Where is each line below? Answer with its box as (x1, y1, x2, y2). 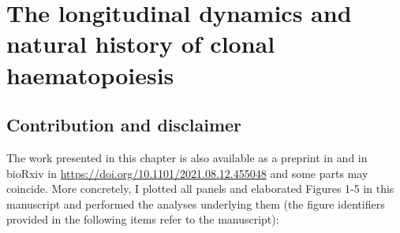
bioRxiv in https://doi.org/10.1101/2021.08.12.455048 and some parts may (6, 165, 368, 181)
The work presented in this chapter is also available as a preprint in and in (6, 149, 368, 165)
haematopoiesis (6, 58, 174, 91)
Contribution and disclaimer (6, 113, 242, 137)
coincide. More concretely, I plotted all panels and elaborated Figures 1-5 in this (6, 180, 394, 197)
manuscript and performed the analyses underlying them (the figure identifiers (6, 195, 385, 212)
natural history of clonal (6, 28, 275, 60)
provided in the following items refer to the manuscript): (6, 211, 279, 227)
